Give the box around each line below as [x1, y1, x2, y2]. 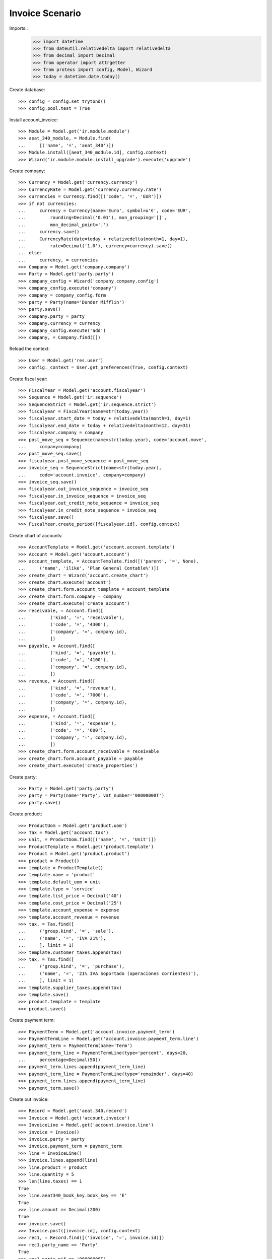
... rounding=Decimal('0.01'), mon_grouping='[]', [18, 215, 167, 221]
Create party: [9, 774, 37, 780]
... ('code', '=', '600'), [18, 728, 106, 733]
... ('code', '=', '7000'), [18, 692, 109, 698]
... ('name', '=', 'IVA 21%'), [18, 935, 106, 941]
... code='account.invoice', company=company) [18, 472, 146, 478]
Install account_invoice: [9, 116, 58, 123]
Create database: [9, 87, 45, 93]
